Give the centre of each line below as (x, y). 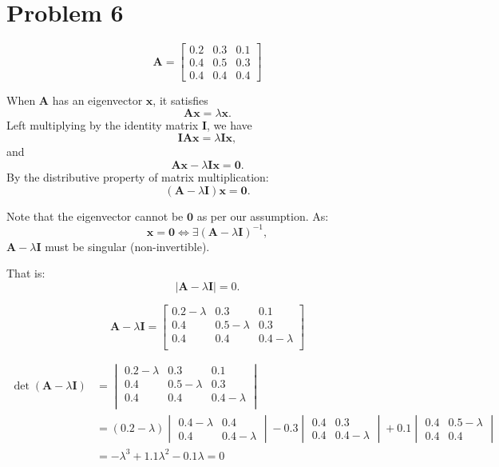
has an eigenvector (97, 100)
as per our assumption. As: (263, 216)
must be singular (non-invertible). (127, 246)
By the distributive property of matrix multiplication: (138, 177)
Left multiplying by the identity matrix (103, 124)
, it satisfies (180, 100)
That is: (26, 273)
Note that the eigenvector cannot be (95, 216)
